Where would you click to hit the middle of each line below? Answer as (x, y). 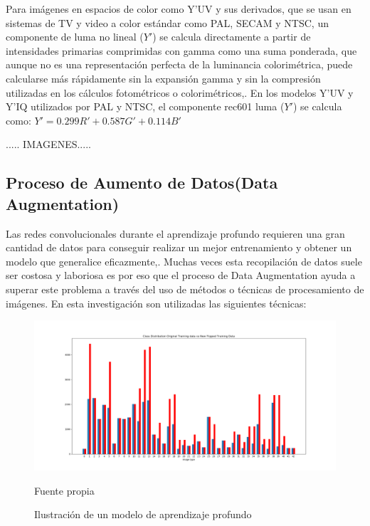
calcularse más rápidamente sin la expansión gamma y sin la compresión (163, 78)
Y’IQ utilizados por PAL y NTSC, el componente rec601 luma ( (145, 106)
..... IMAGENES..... (48, 144)
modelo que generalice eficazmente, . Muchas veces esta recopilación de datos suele (184, 261)
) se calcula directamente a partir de (232, 37)
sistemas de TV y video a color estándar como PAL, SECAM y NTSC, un (167, 22)
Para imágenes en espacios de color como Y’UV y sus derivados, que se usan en (179, 9)
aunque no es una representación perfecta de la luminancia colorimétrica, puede (179, 64)
